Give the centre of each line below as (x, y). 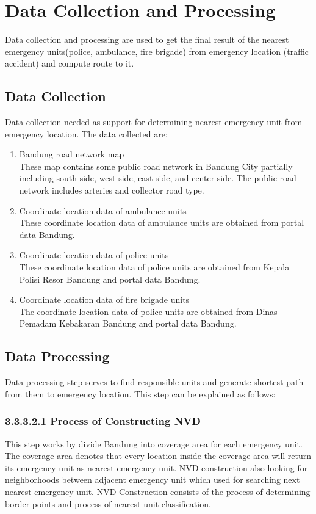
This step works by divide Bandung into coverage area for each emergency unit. (154, 443)
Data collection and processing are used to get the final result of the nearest (147, 39)
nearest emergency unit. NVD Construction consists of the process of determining (158, 491)
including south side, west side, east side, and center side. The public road (158, 178)
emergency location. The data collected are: (86, 133)
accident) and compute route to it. (70, 63)
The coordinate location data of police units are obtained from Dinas (148, 311)
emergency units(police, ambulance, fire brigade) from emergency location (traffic (157, 51)
